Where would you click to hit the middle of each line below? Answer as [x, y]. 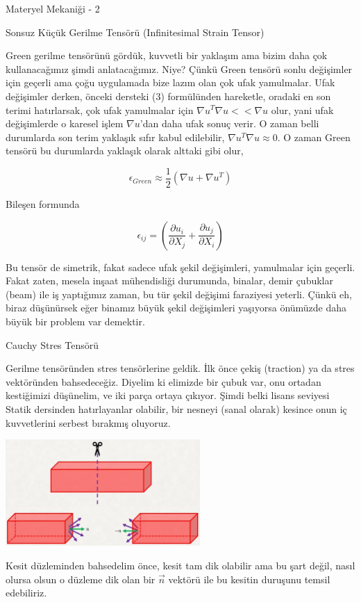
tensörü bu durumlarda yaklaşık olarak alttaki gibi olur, [125, 150]
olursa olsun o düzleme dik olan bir [81, 579]
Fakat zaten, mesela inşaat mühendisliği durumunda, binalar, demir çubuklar [169, 280]
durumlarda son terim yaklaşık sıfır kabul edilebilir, [115, 137]
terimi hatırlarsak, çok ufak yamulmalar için [100, 109]
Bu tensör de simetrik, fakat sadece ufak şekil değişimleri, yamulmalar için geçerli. [180, 267]
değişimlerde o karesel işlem [65, 123]
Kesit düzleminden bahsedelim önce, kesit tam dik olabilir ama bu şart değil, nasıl [180, 565]
